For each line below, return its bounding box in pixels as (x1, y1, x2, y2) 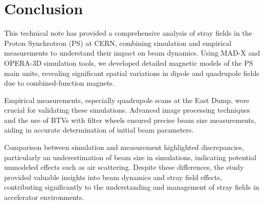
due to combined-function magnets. (4, 78, 115, 88)
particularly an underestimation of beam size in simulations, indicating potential (4, 151, 256, 162)
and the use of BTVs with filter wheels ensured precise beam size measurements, (4, 114, 256, 125)
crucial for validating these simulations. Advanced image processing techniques (4, 105, 250, 115)
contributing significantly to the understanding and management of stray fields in (4, 182, 259, 192)
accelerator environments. (4, 192, 84, 202)
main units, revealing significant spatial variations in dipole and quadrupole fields (4, 67, 259, 78)
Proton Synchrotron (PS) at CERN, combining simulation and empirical (4, 37, 232, 48)
